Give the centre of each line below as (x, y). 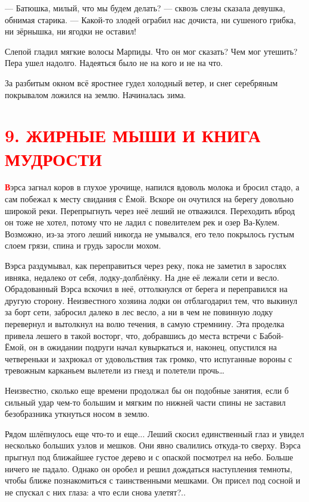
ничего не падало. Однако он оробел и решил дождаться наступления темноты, (149, 468)
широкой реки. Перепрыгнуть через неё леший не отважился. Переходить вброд (150, 210)
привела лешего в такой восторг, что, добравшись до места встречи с (131, 335)
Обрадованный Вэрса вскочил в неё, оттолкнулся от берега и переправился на (146, 289)
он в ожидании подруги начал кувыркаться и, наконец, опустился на (153, 347)
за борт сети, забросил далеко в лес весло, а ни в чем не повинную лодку (139, 312)
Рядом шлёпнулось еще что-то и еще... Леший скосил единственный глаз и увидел (154, 433)
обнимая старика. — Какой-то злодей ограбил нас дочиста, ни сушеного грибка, (150, 19)
